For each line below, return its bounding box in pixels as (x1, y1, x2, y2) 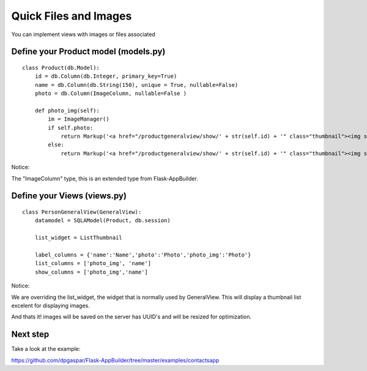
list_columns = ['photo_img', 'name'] (34, 260, 152, 267)
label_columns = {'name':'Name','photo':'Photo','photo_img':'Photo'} (34, 252, 251, 258)
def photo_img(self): (34, 107, 100, 114)
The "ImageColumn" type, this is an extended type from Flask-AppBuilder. (11, 174, 198, 182)
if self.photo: (48, 124, 94, 131)
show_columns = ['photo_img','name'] (34, 268, 148, 275)
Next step (11, 329, 50, 340)
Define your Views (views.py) (11, 190, 127, 201)
